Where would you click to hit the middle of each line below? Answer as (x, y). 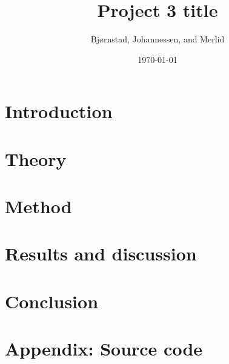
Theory (36, 158)
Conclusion (52, 301)
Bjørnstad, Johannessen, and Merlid (158, 39)
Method (38, 206)
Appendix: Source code (104, 349)
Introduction (59, 111)
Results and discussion (101, 253)
